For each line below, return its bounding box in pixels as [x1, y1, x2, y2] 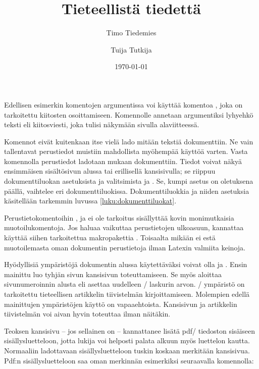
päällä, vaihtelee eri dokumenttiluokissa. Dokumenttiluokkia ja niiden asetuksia [4, 185, 249, 196]
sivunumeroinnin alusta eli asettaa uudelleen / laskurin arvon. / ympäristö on [4, 279, 245, 289]
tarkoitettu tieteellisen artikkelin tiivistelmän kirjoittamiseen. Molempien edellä [4, 289, 250, 299]
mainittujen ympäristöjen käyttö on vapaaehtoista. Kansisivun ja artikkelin [4, 298, 237, 309]
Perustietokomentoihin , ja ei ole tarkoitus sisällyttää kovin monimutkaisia [4, 212, 234, 223]
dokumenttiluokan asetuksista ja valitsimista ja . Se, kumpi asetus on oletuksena [4, 176, 253, 186]
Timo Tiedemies [106, 27, 157, 38]
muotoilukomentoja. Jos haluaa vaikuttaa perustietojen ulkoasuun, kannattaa [4, 222, 244, 233]
